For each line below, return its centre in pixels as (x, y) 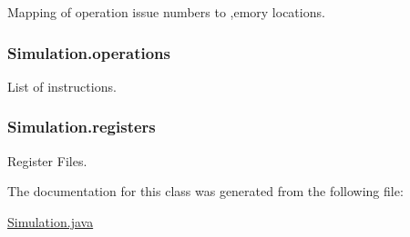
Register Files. (47, 160)
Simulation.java (51, 221)
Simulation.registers (82, 127)
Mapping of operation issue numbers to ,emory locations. (166, 12)
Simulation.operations (89, 52)
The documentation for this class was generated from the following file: (205, 191)
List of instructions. (62, 86)
